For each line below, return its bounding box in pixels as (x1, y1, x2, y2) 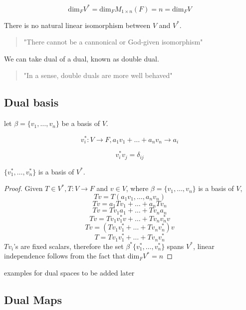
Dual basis (4, 94, 59, 110)
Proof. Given (4, 183, 43, 193)
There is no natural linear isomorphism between (4, 19, 151, 30)
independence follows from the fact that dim (4, 250, 140, 261)
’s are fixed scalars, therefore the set (13, 240, 124, 251)
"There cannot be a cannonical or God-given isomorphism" (23, 36, 203, 47)
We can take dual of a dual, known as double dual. (4, 53, 159, 63)
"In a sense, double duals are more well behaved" (23, 70, 173, 80)
